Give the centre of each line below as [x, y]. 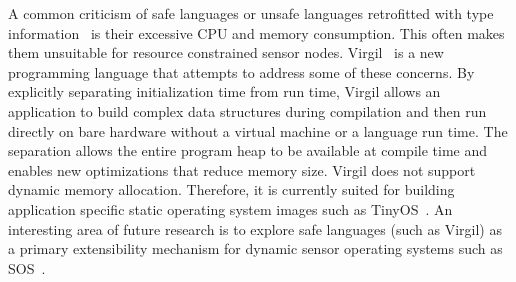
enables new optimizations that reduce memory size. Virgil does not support [242, 169]
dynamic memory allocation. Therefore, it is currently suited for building [231, 189]
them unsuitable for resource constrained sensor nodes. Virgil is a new [226, 52]
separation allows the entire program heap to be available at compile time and [248, 150]
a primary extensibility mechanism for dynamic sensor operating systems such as [255, 248]
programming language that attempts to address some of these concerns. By [241, 71]
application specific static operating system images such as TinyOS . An [230, 208]
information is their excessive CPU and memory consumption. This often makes [256, 32]
